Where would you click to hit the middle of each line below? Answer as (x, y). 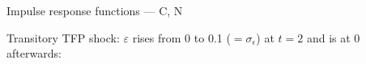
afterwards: (34, 53)
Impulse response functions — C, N (95, 10)
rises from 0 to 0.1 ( (181, 37)
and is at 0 (333, 37)
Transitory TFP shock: (63, 37)
